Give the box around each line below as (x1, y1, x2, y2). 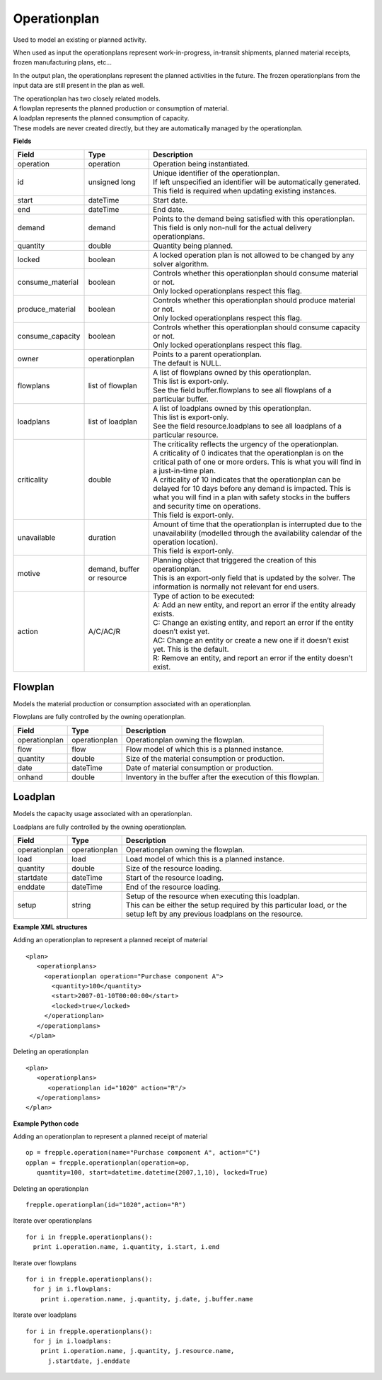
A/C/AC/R (88, 627, 121, 637)
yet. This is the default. (153, 645, 229, 655)
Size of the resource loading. (125, 864, 222, 873)
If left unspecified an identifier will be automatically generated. (153, 177, 361, 187)
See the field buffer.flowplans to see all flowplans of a (153, 385, 332, 395)
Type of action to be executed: (153, 592, 255, 601)
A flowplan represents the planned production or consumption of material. (13, 103, 229, 113)
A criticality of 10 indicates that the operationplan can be (153, 475, 341, 485)
